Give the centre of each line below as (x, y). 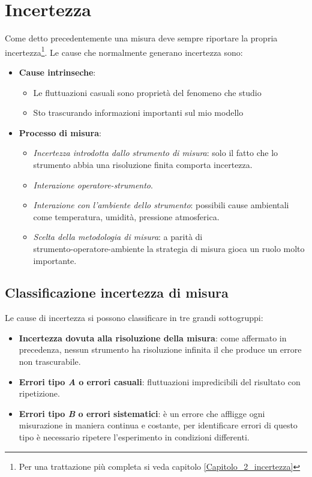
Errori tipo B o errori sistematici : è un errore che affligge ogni (142, 413)
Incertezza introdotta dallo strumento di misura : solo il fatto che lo (156, 153)
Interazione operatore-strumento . (93, 184)
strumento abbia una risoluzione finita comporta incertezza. (143, 164)
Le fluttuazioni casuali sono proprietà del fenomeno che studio (147, 92)
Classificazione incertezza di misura (117, 292)
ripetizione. (39, 393)
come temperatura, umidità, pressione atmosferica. (126, 216)
